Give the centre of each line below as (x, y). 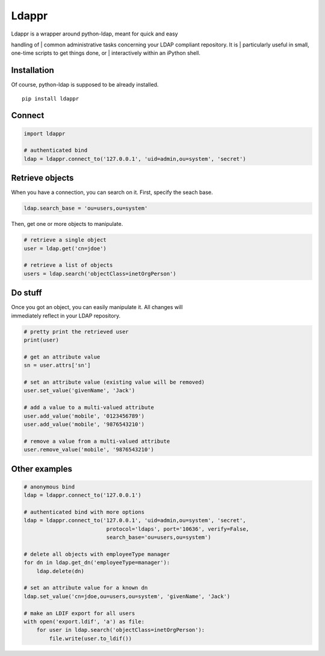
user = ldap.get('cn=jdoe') (65, 248)
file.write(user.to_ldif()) (91, 638)
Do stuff (26, 293)
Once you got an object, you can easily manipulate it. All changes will (97, 307)
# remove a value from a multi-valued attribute (97, 441)
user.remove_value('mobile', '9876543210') (89, 450)
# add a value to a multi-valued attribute (89, 408)
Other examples (42, 469)
